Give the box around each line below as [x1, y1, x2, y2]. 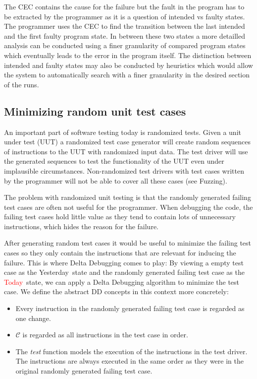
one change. [15, 313, 51, 323]
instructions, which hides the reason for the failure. [4, 221, 158, 231]
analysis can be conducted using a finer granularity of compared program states [4, 40, 246, 51]
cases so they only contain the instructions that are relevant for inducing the [4, 248, 236, 258]
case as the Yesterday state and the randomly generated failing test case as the [4, 267, 245, 277]
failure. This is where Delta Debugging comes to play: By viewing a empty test [4, 257, 244, 267]
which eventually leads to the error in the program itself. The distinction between [4, 50, 252, 60]
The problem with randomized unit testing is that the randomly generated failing [4, 192, 251, 202]
